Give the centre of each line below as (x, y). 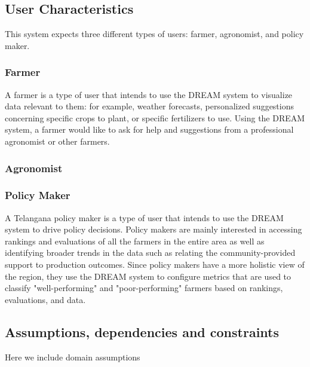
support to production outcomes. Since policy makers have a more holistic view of (155, 264)
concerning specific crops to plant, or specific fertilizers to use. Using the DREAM (155, 117)
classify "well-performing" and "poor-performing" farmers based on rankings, (144, 288)
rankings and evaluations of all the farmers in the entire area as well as (135, 241)
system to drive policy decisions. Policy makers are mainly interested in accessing (154, 229)
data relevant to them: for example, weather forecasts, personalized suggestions (150, 106)
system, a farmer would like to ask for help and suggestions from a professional (149, 129)
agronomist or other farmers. (57, 141)
